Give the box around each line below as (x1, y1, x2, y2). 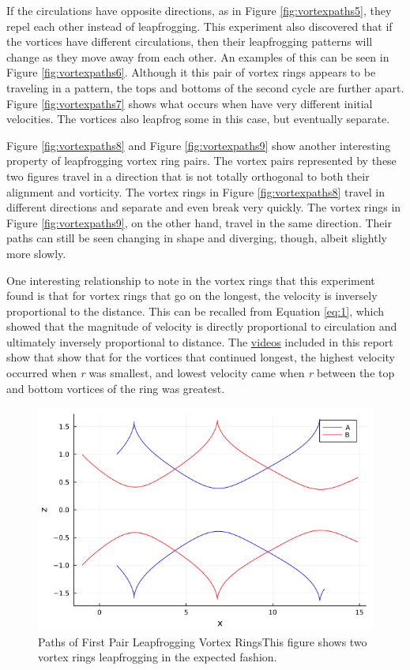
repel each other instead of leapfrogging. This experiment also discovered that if (6, 17, 393, 34)
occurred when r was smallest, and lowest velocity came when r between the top (6, 365, 395, 381)
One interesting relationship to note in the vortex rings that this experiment (6, 271, 375, 288)
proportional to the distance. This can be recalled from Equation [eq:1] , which (6, 302, 385, 319)
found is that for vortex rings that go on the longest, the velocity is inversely (6, 287, 378, 304)
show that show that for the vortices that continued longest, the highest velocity (6, 349, 396, 365)
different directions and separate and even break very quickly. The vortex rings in (6, 199, 401, 215)
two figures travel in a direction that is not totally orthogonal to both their (6, 167, 370, 184)
